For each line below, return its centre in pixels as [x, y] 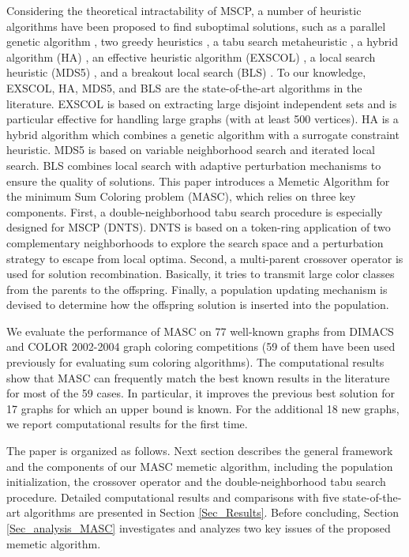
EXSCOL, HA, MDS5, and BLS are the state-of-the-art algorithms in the [184, 87]
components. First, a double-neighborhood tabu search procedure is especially [195, 211]
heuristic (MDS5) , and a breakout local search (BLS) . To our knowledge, [186, 72]
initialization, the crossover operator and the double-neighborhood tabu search [196, 482]
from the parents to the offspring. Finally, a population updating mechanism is [197, 289]
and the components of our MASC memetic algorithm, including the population [200, 466]
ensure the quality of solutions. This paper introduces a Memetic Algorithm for [198, 181]
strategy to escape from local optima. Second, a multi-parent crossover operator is [205, 258]
